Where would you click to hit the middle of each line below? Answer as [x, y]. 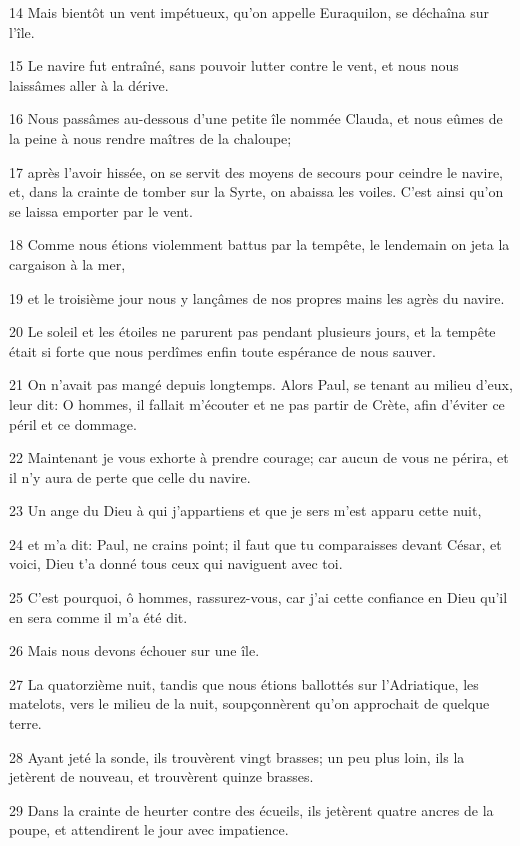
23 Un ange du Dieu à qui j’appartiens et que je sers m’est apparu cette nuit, [245, 510]
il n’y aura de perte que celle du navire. [130, 476]
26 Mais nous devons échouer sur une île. [134, 650]
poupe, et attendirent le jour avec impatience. [149, 829]
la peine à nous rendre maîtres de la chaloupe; [150, 137]
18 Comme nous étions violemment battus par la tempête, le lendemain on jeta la [259, 244]
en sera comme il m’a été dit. [98, 616]
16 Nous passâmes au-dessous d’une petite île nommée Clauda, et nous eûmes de [256, 118]
